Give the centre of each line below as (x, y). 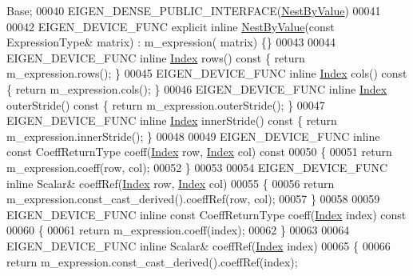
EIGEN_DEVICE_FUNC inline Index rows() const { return (156, 57)
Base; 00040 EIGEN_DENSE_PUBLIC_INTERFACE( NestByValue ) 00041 (194, 10)
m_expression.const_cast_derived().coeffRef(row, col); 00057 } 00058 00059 (193, 199)
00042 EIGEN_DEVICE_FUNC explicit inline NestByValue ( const (171, 26)
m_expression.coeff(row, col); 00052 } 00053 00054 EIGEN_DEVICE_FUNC (197, 167)
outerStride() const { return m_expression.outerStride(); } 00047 (166, 104)
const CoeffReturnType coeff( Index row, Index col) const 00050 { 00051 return (199, 152)
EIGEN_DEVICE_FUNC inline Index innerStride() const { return (172, 120)
